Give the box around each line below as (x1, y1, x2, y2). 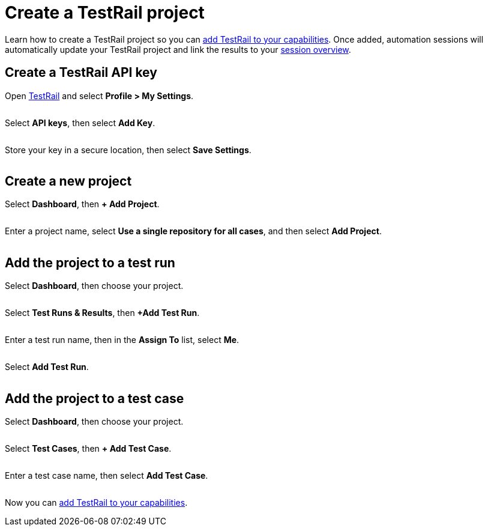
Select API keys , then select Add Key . (5, 117, 155, 128)
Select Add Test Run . (5, 362, 89, 372)
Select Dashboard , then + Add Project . (5, 199, 160, 210)
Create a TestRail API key (5, 65, 157, 80)
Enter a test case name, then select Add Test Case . (5, 470, 208, 481)
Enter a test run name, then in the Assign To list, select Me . (5, 335, 239, 345)
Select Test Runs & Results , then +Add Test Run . (5, 308, 200, 318)
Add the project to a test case (5, 390, 184, 406)
